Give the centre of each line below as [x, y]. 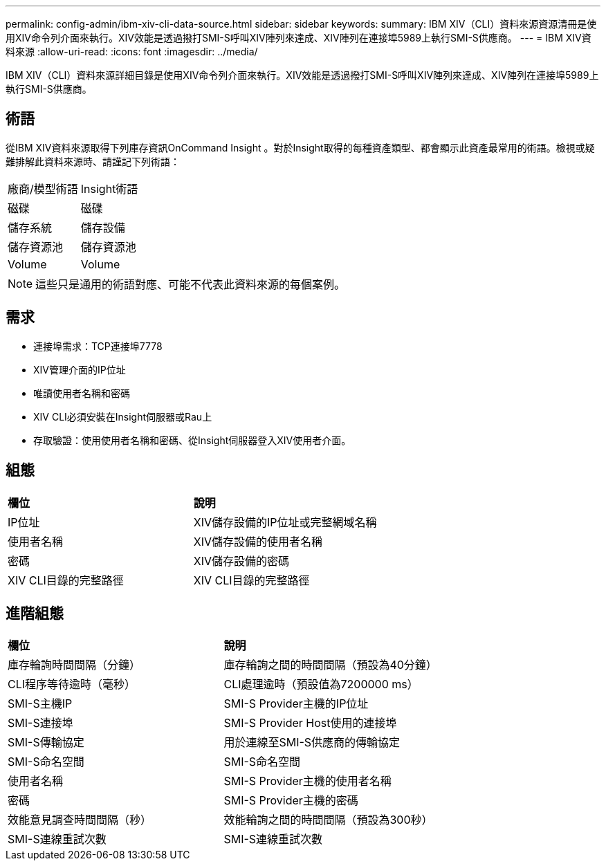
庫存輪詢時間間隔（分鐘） [74, 665]
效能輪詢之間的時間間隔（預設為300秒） [328, 820]
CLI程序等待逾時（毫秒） [72, 684]
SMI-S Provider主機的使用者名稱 [307, 781]
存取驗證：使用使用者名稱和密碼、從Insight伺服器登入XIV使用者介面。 [192, 440]
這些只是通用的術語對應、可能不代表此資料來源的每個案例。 [191, 284]
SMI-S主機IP [40, 704]
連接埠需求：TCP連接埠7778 [98, 346]
